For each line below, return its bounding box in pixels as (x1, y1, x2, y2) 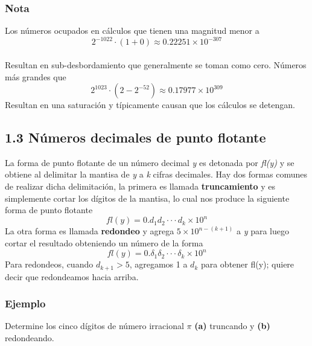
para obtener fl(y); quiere (200, 258, 294, 271)
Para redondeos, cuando (5, 258, 94, 271)
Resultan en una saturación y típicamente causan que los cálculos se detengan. (5, 98, 295, 111)
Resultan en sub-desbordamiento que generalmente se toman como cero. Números (5, 58, 307, 71)
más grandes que (5, 70, 66, 83)
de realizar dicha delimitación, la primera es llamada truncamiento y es (5, 180, 276, 193)
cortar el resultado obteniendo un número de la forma (5, 236, 203, 249)
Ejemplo (5, 296, 46, 311)
